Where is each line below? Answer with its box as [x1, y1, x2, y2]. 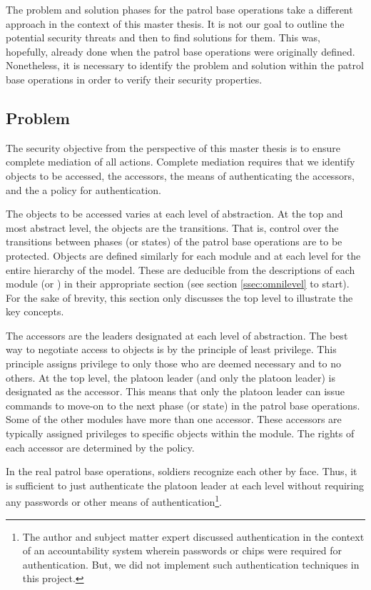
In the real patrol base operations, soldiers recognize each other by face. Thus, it [6, 464, 357, 479]
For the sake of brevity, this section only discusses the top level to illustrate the [6, 290, 353, 305]
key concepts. [6, 304, 64, 319]
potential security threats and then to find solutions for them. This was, [6, 30, 320, 45]
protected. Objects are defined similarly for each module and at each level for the [6, 248, 361, 263]
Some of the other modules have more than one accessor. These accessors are [6, 412, 342, 427]
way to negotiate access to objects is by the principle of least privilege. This [6, 342, 337, 357]
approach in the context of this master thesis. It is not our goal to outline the [6, 16, 345, 31]
